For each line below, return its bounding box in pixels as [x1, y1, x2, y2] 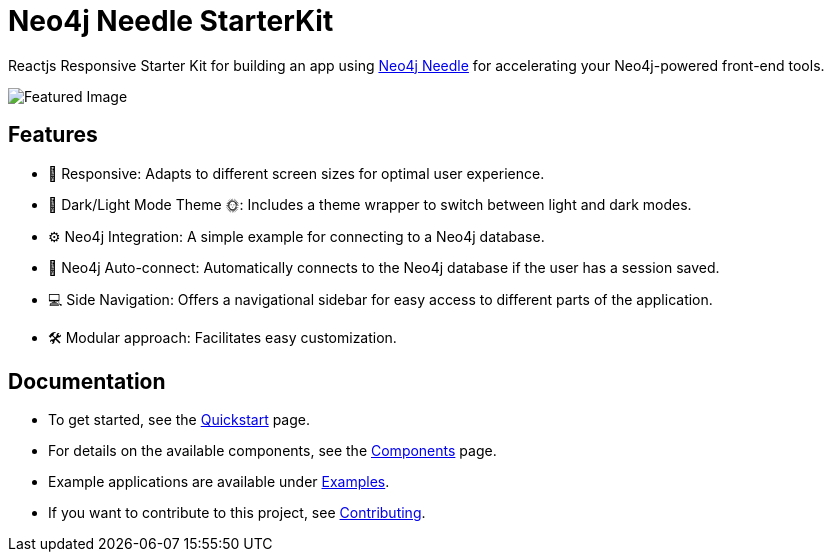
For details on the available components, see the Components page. [48, 442, 497, 460]
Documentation [8, 369, 166, 395]
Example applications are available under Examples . [48, 473, 390, 491]
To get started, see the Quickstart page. [48, 411, 311, 429]
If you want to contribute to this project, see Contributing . [48, 504, 426, 522]
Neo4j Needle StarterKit [8, 4, 334, 38]
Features [8, 122, 98, 148]
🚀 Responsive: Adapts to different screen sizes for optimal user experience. [48, 164, 545, 182]
